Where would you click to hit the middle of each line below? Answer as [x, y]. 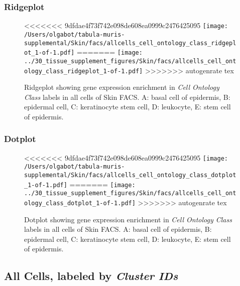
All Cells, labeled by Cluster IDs [91, 276]
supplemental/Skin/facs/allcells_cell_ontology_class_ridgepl [130, 43]
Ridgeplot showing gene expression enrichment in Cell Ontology [122, 87]
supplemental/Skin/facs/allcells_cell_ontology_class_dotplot [130, 175]
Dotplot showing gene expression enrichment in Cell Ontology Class [128, 219]
